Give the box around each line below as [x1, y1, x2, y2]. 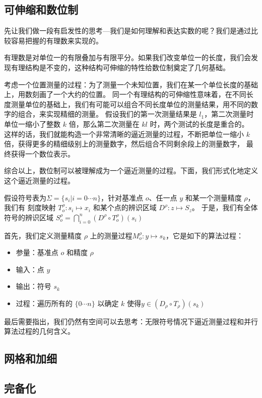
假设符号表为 [4, 192, 46, 203]
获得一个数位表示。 [11, 148, 75, 159]
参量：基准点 [16, 247, 58, 258]
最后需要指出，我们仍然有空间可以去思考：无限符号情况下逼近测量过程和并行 [4, 316, 258, 326]
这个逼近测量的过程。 [4, 175, 75, 185]
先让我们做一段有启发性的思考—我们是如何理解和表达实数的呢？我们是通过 [4, 25, 251, 36]
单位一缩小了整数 [4, 118, 60, 129]
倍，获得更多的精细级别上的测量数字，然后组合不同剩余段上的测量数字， [4, 138, 244, 149]
